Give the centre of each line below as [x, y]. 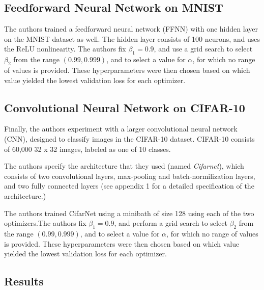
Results [24, 281]
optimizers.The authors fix [45, 223]
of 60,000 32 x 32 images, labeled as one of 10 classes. [87, 149]
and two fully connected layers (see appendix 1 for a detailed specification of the [129, 186]
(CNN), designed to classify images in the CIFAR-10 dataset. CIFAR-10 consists [129, 138]
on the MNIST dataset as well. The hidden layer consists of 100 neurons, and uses [132, 38]
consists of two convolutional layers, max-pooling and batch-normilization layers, [130, 176]
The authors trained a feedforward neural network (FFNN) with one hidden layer [131, 29]
